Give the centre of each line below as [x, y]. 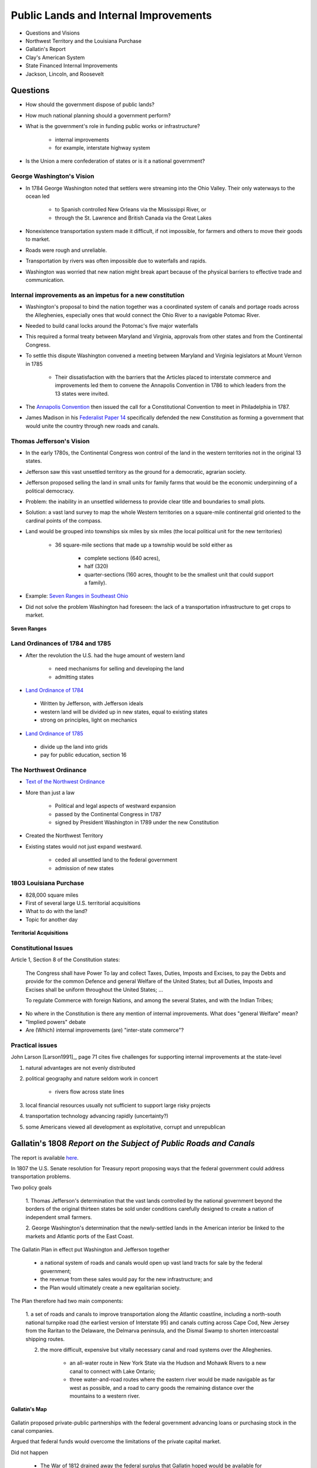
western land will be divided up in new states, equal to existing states [124, 712]
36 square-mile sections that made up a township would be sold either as [144, 545]
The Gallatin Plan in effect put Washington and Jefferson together [90, 1250]
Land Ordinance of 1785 [54, 733]
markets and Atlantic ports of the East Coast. [80, 1236]
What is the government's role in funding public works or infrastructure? [113, 126]
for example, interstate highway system [103, 147]
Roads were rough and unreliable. [66, 250]
